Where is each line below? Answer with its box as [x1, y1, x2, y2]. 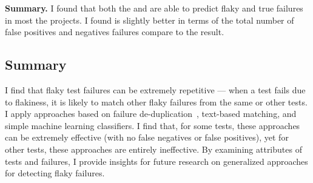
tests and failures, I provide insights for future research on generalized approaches [5, 155, 308, 167]
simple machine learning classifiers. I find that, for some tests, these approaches [5, 119, 300, 131]
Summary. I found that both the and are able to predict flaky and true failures [5, 2, 303, 14]
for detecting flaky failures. [5, 167, 105, 179]
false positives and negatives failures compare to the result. [5, 25, 224, 38]
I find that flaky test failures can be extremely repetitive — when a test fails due [5, 83, 306, 96]
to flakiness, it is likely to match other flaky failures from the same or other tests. [5, 95, 308, 108]
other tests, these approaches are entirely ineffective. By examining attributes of [5, 142, 302, 155]
